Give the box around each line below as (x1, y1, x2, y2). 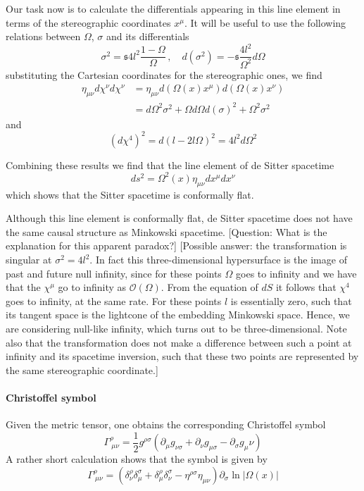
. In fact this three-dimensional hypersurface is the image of (89, 252, 347, 266)
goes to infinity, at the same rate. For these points (6, 293, 222, 308)
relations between (6, 29, 81, 44)
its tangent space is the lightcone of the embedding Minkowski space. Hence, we (6, 307, 350, 322)
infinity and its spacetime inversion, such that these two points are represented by (6, 349, 359, 363)
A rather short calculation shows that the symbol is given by (6, 452, 268, 466)
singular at (6, 252, 52, 266)
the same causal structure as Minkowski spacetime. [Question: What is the (6, 224, 327, 239)
